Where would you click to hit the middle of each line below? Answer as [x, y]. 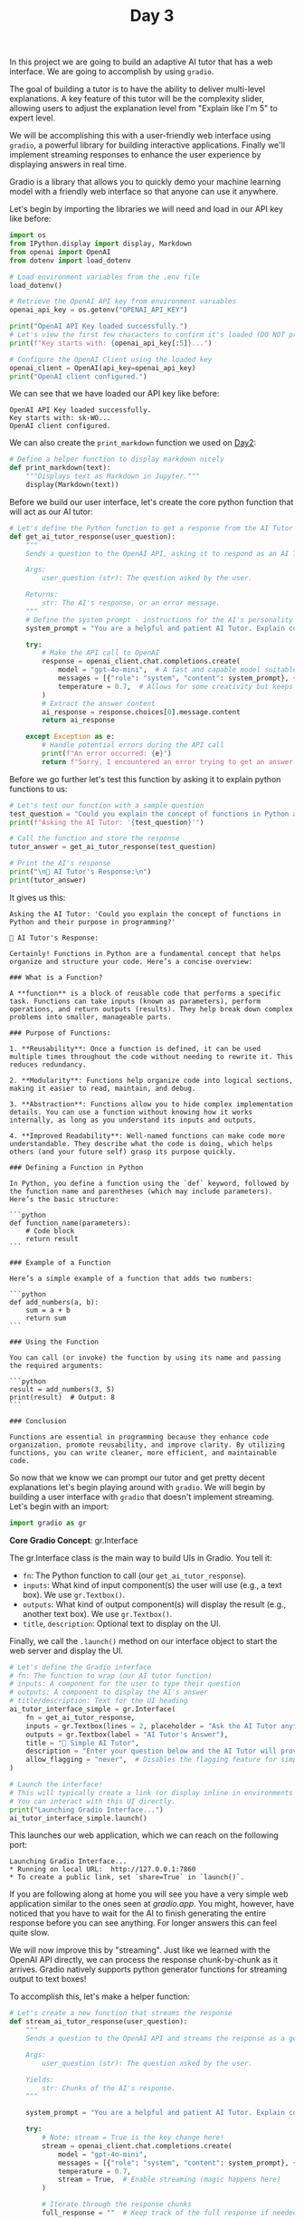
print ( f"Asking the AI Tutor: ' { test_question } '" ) [107, 822]
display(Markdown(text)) [72, 485]
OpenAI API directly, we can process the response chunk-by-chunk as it [144, 1960]
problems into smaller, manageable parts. [90, 1017]
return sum [46, 1318]
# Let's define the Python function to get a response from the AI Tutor [152, 528]
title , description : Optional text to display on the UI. [122, 1623]
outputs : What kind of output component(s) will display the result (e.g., [154, 1604]
